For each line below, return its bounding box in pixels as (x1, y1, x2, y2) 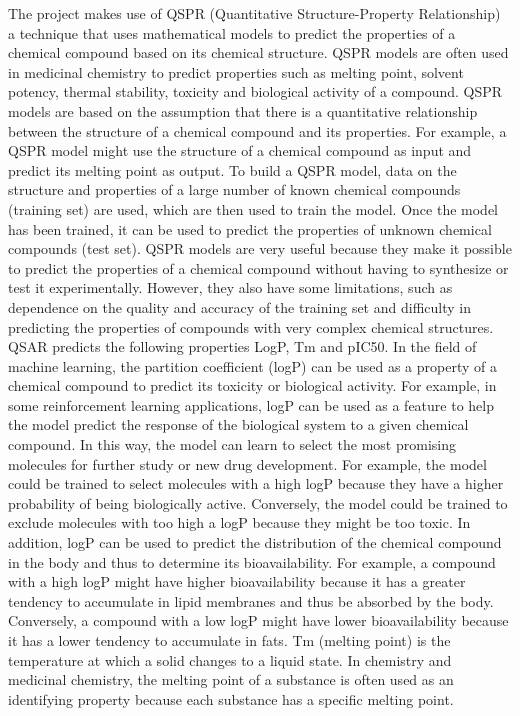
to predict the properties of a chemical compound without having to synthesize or (8, 257, 509, 278)
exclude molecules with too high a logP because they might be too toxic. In (8, 512, 471, 533)
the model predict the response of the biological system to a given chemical (8, 414, 469, 435)
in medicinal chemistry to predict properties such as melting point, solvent (8, 61, 464, 82)
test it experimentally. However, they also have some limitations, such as (8, 277, 453, 298)
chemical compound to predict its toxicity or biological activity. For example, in (8, 375, 497, 396)
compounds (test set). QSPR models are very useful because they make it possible (8, 238, 512, 259)
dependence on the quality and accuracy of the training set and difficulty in (8, 296, 471, 317)
